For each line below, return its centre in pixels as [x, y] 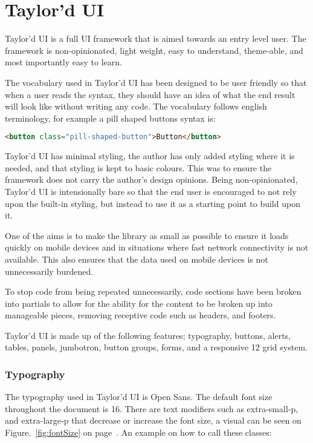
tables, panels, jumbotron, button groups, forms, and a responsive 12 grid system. [156, 347]
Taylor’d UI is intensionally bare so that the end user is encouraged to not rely [151, 191]
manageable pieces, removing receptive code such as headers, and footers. [140, 315]
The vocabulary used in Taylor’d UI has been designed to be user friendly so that [156, 82]
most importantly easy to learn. [63, 62]
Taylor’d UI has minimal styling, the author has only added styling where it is [150, 156]
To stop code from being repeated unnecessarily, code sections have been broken [153, 291]
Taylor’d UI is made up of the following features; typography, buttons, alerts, [148, 335]
